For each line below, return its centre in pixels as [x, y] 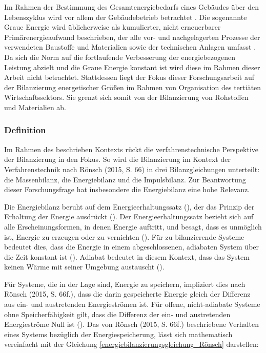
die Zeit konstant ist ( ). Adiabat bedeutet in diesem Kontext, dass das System [127, 256]
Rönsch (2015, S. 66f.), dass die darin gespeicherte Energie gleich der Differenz [127, 294]
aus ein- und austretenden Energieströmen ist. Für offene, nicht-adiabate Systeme [132, 304]
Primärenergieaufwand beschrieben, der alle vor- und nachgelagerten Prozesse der [132, 37]
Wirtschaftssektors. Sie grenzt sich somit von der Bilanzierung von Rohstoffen [126, 97]
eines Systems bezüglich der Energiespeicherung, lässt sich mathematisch [118, 334]
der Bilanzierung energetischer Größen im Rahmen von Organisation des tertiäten [133, 87]
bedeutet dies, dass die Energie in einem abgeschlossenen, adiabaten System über [132, 247]
